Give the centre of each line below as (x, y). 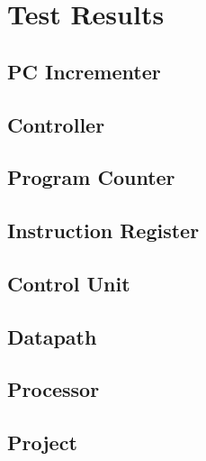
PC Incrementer (84, 71)
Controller (56, 124)
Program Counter (91, 177)
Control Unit (69, 283)
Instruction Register (103, 230)
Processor (54, 389)
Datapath (52, 336)
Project (42, 443)
